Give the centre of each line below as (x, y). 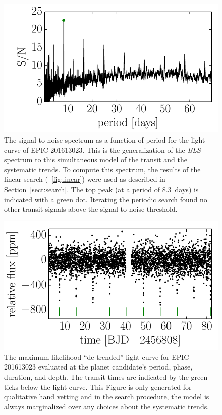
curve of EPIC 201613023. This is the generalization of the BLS (102, 149)
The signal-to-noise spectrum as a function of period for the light (105, 139)
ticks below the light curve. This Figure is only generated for (98, 386)
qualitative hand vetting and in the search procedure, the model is (107, 397)
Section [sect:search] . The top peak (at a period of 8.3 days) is (101, 189)
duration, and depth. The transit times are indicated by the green (106, 376)
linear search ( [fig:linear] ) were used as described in (85, 179)
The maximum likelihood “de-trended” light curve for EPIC (97, 357)
